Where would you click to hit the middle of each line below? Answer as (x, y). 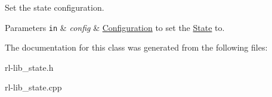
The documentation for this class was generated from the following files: (136, 47)
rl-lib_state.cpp (33, 87)
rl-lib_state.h (29, 67)
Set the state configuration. (55, 7)
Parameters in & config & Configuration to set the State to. (115, 27)
